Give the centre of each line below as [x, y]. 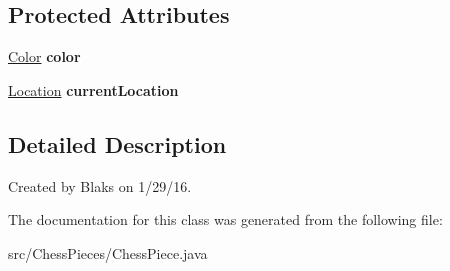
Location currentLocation [93, 89]
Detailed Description [117, 143]
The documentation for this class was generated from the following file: [225, 219]
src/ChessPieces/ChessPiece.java [108, 252]
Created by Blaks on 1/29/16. [100, 185]
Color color [44, 56]
